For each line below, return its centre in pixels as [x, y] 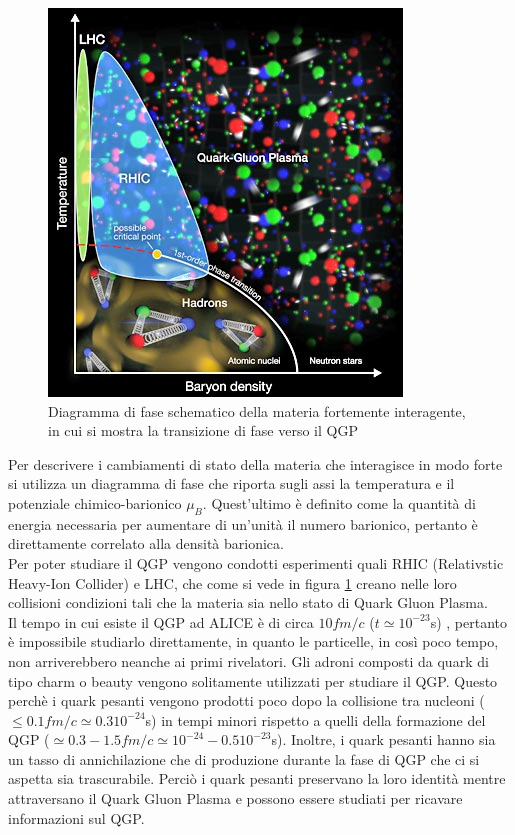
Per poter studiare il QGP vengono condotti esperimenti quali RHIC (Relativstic [256, 562]
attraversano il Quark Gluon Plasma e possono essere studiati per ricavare [235, 798]
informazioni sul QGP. [76, 817]
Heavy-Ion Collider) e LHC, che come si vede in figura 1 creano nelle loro [232, 582]
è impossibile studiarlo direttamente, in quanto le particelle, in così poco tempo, [253, 641]
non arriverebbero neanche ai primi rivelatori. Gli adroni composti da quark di [248, 660]
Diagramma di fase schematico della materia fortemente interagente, [257, 410]
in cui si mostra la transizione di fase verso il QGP [203, 430]
